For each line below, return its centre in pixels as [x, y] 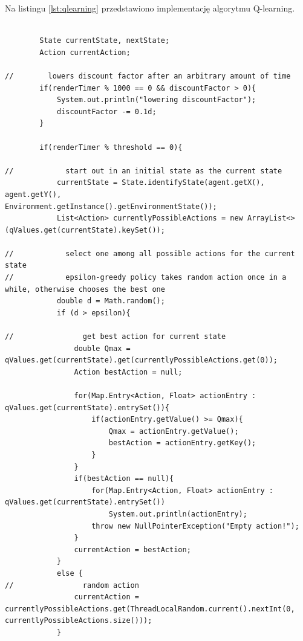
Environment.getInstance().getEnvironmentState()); [111, 206]
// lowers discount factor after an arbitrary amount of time [148, 76]
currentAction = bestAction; [132, 549]
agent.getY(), [33, 194]
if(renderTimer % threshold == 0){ [111, 147]
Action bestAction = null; [128, 372]
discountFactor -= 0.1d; [106, 111]
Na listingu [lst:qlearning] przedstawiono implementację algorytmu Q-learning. [150, 8]
